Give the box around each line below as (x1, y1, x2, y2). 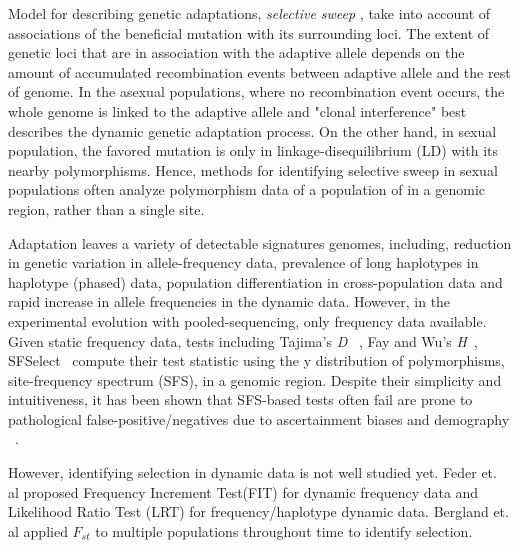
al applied (8, 520, 68, 541)
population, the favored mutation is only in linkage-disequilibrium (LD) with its (8, 140, 498, 161)
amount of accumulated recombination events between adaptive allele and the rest (8, 61, 511, 82)
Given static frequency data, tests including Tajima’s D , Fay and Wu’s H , (8, 330, 478, 351)
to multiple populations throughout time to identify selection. (95, 520, 473, 541)
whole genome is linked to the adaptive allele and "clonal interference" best (8, 100, 467, 121)
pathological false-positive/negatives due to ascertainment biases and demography (8, 408, 510, 429)
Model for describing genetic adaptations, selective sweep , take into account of (8, 3, 491, 23)
